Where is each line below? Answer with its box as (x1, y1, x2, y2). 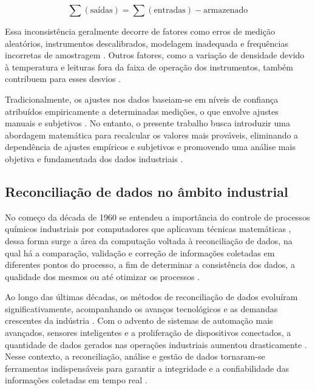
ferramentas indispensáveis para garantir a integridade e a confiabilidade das (5, 361, 290, 374)
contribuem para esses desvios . (5, 72, 121, 85)
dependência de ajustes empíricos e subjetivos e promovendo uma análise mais (5, 140, 296, 153)
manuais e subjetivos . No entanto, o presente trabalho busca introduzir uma (5, 117, 290, 129)
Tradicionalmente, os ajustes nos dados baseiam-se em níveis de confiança (5, 92, 279, 105)
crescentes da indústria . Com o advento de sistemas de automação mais (5, 314, 273, 327)
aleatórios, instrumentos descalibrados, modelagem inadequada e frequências (5, 36, 288, 49)
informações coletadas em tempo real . (5, 374, 147, 386)
